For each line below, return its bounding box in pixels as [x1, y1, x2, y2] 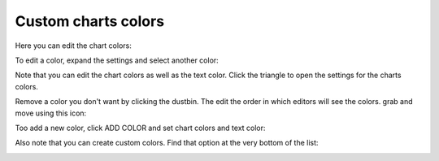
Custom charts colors [15, 12, 165, 30]
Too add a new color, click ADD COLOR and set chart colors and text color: [15, 123, 266, 133]
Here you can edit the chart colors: [15, 41, 132, 50]
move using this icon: [15, 108, 87, 118]
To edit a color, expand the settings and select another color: [15, 55, 219, 65]
